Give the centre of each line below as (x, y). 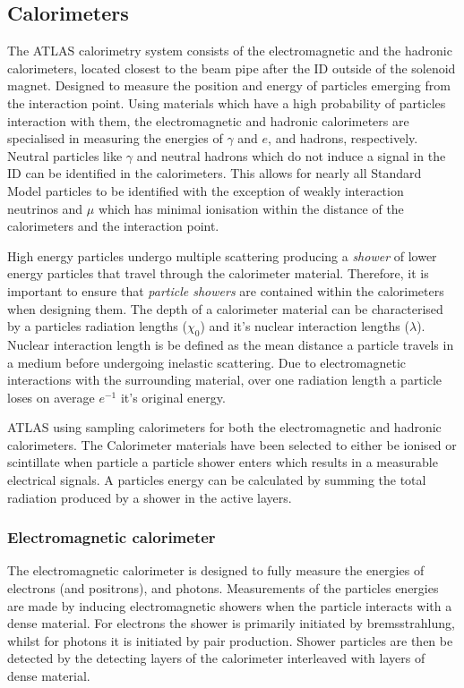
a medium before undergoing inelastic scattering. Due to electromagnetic (206, 362)
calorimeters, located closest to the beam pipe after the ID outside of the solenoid (232, 68)
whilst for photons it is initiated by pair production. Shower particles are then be (230, 640)
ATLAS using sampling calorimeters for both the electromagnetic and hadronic (224, 427)
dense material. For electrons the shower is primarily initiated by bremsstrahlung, (231, 623)
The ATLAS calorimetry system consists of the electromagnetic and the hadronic (230, 51)
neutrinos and (45, 208)
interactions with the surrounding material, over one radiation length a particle (225, 380)
